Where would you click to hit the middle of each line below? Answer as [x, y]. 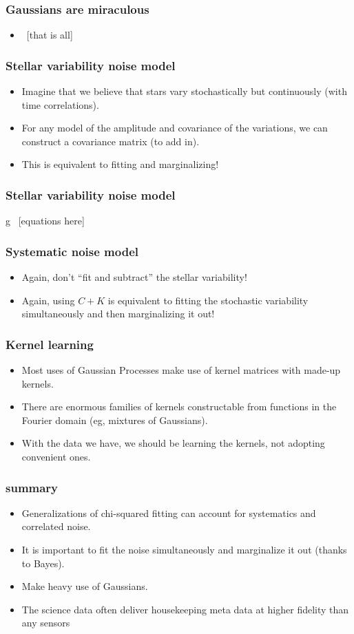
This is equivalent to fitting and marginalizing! [120, 164]
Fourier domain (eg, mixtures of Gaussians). [115, 420]
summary [32, 487]
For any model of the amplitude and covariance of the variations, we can [175, 128]
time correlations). [60, 104]
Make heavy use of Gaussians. [85, 586]
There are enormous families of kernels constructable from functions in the [179, 406]
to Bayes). [43, 563]
